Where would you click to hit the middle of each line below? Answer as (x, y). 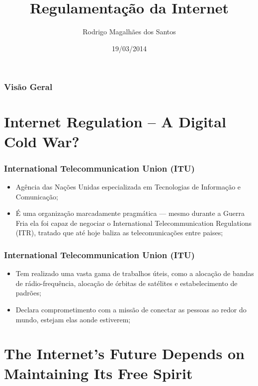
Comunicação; (37, 196)
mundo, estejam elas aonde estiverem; (73, 319)
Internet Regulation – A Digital (115, 122)
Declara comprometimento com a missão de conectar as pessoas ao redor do (131, 309)
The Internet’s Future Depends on (124, 353)
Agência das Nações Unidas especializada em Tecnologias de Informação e (128, 187)
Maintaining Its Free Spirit (98, 373)
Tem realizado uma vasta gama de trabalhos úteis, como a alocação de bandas (135, 273)
